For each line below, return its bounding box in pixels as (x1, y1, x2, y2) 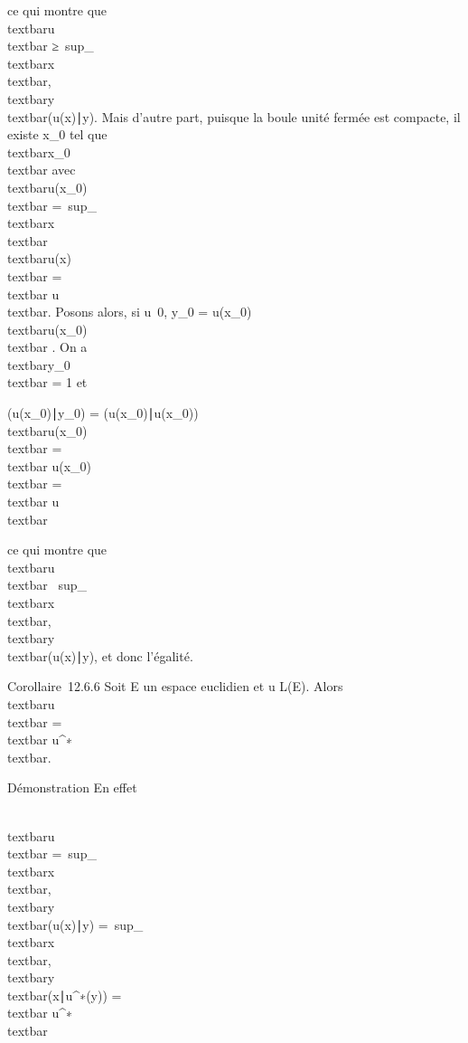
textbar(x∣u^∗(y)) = (7, 985, 122, 1004)
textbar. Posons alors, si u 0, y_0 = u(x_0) (7, 302, 252, 321)
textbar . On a (7, 337, 88, 356)
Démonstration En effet (7, 778, 137, 797)
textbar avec (7, 160, 76, 179)
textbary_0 (7, 355, 70, 374)
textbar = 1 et (7, 373, 88, 392)
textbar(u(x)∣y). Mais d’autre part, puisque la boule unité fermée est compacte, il (7, 107, 461, 126)
